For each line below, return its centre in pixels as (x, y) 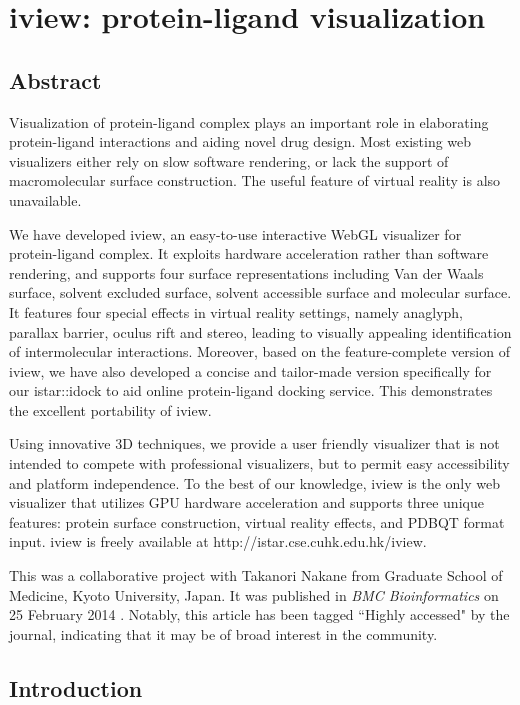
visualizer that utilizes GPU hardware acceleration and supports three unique (246, 502)
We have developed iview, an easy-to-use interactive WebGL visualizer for (235, 233)
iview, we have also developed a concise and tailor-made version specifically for (250, 370)
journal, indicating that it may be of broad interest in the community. (223, 633)
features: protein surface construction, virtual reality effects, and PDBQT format (257, 521)
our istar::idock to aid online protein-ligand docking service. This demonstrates (251, 390)
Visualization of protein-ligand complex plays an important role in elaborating (249, 121)
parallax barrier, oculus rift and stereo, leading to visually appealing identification (260, 331)
